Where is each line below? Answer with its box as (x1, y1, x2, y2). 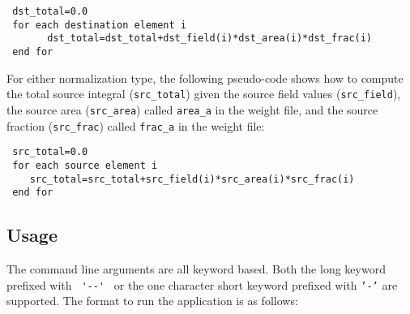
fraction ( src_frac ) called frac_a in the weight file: (6, 117, 265, 134)
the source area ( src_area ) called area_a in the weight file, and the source (6, 101, 378, 118)
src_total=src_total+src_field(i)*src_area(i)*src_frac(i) (29, 173, 355, 185)
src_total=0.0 (12, 146, 88, 158)
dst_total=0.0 (12, 6, 88, 17)
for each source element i (12, 159, 158, 171)
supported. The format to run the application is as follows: (6, 292, 298, 309)
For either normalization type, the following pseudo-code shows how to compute (6, 69, 404, 86)
